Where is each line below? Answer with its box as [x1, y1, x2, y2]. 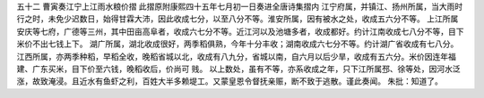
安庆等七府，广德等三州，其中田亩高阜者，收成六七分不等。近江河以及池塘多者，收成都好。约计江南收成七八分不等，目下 [16, 26, 464, 37]
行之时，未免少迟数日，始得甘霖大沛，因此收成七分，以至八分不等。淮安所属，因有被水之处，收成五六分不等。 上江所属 [16, 13, 459, 24]
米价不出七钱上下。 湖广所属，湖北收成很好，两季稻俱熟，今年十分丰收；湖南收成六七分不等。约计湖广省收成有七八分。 [16, 38, 459, 49]
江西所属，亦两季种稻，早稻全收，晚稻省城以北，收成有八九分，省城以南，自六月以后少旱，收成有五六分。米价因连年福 [16, 51, 456, 61]
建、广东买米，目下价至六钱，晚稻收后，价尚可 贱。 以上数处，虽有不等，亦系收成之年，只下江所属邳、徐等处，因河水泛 [16, 63, 461, 74]
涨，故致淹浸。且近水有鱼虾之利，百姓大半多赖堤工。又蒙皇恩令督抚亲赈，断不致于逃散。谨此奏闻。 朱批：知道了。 [16, 76, 443, 86]
